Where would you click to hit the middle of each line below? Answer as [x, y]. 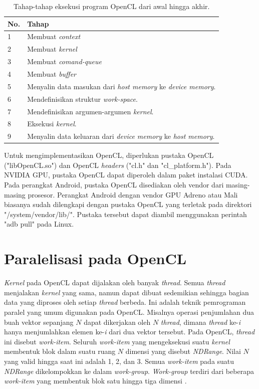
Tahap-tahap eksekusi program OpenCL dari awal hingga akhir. [112, 6]
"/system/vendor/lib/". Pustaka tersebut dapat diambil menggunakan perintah [125, 214]
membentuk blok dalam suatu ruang [60, 351]
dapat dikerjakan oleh [117, 322]
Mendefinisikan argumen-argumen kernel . [90, 111]
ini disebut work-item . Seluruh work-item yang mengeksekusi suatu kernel [117, 341]
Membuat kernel [52, 49]
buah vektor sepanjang [39, 322]
